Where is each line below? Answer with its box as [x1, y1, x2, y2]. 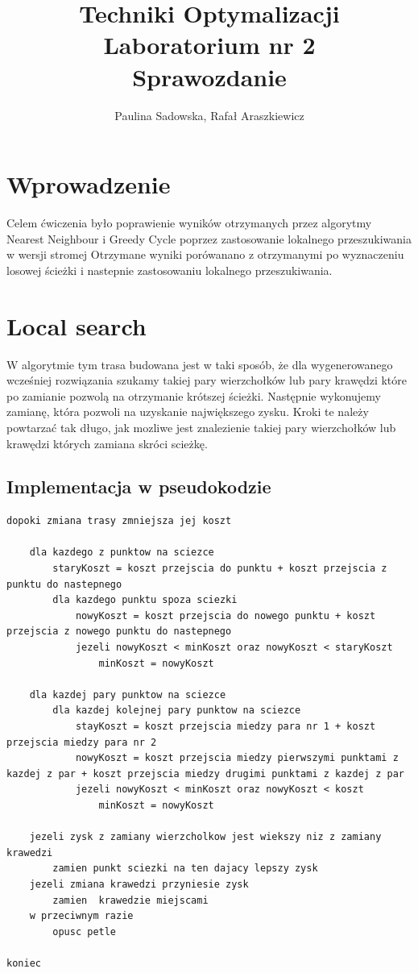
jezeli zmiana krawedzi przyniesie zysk [29, 878, 249, 890]
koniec [6, 957, 41, 969]
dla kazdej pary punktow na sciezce [29, 688, 226, 701]
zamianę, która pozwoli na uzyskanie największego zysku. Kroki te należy [6, 403, 369, 420]
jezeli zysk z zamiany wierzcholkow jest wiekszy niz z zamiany [29, 831, 382, 843]
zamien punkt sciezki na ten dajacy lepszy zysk [52, 863, 318, 875]
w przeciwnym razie [29, 910, 134, 922]
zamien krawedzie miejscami [52, 894, 209, 906]
